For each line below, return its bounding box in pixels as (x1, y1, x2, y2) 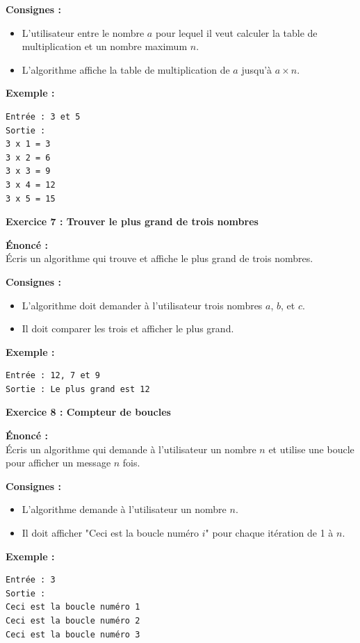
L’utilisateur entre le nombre (22, 25, 145, 40)
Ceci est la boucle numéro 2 (6, 616, 140, 626)
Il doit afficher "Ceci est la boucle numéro (22, 526, 199, 540)
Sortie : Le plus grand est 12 (6, 384, 150, 394)
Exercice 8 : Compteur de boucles (6, 405, 171, 419)
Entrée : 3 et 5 (6, 111, 81, 122)
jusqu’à (241, 62, 272, 76)
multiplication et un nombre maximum (22, 39, 188, 54)
